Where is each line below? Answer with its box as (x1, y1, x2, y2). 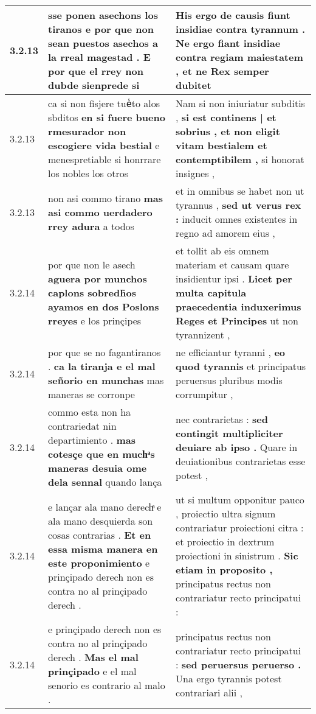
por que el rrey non (48, 64, 143, 78)
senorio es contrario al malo (48, 678, 165, 692)
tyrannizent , (176, 327, 230, 341)
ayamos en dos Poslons (48, 299, 159, 313)
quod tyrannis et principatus (176, 359, 306, 373)
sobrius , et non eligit (176, 124, 280, 138)
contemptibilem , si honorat (176, 152, 304, 166)
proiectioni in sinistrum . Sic (176, 548, 298, 562)
